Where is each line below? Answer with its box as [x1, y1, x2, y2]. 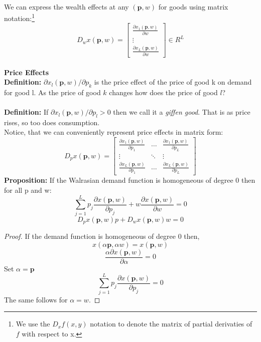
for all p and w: [4, 185, 52, 195]
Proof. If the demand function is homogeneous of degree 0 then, [4, 231, 200, 241]
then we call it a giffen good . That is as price [113, 107, 250, 117]
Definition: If [4, 107, 49, 117]
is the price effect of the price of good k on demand [94, 77, 252, 87]
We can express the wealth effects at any [4, 1, 129, 12]
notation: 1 [4, 12, 35, 23]
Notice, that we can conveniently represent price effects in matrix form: [4, 127, 223, 137]
